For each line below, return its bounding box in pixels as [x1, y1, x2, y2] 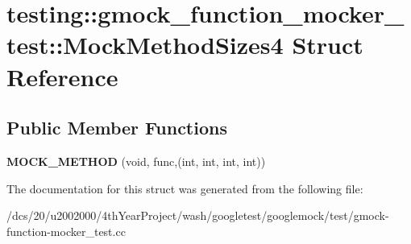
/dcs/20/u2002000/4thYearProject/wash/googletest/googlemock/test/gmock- [6, 207, 389, 224]
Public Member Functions [6, 115, 227, 140]
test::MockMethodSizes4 [6, 28, 284, 61]
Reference [6, 60, 118, 93]
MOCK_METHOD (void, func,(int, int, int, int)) [6, 152, 266, 169]
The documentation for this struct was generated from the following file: [6, 180, 363, 196]
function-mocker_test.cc [6, 222, 126, 239]
